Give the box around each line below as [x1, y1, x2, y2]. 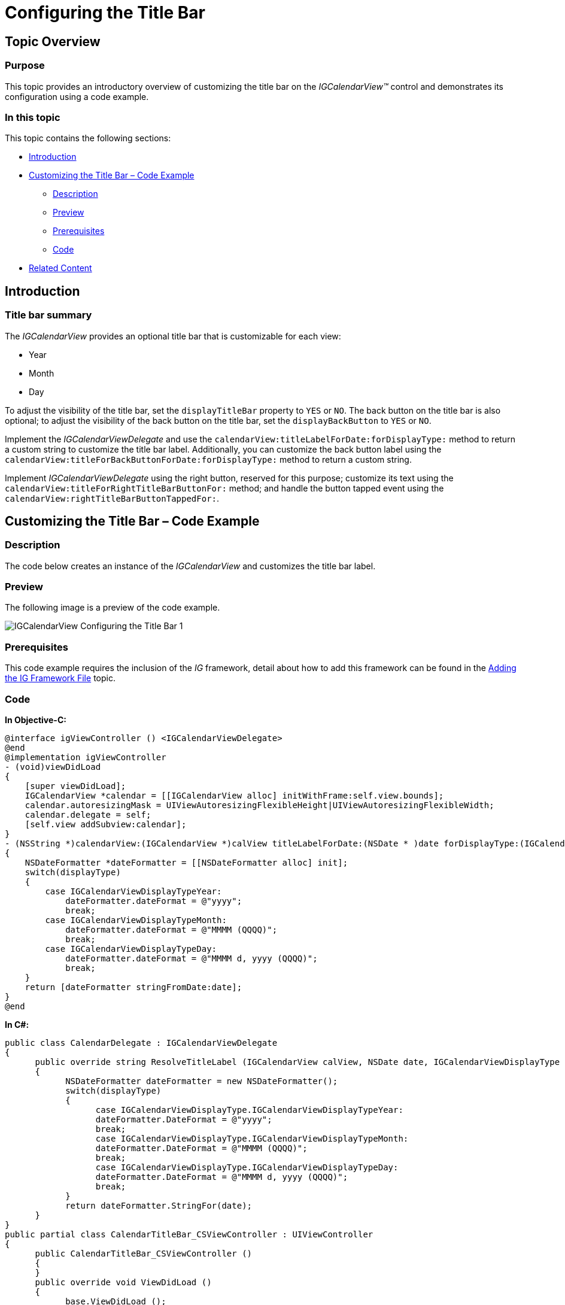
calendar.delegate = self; [25, 809, 151, 820]
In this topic [5, 111, 60, 123]
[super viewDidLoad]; [25, 781, 126, 791]
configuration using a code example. [5, 91, 149, 102]
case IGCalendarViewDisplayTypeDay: [45, 943, 217, 954]
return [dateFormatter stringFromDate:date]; [25, 982, 242, 992]
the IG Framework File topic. [5, 673, 116, 684]
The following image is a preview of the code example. [5, 602, 220, 613]
